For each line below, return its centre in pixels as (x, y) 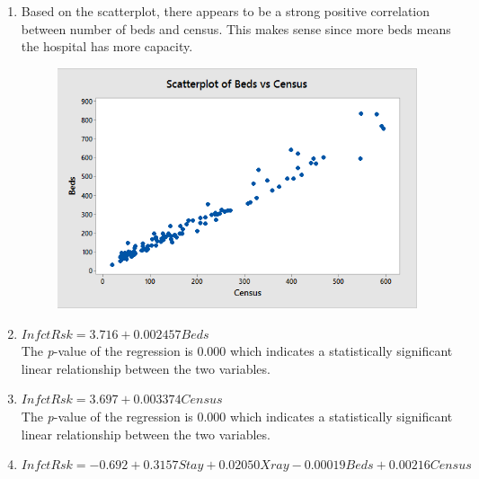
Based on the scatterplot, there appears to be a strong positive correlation (226, 11)
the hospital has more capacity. (107, 46)
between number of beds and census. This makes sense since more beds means (236, 28)
